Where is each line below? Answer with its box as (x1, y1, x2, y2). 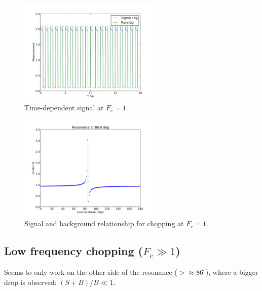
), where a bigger (205, 267, 258, 277)
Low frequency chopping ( (4, 243, 143, 259)
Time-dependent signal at (24, 102, 104, 113)
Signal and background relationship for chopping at (24, 218, 184, 229)
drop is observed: (4, 276, 57, 287)
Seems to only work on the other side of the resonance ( (4, 267, 177, 277)
